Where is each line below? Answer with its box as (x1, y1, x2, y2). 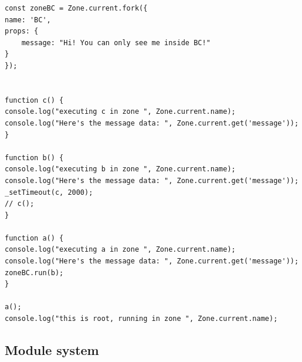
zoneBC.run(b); (5, 268, 64, 277)
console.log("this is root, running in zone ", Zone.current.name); (5, 314, 278, 323)
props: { (5, 27, 39, 36)
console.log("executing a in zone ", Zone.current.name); (5, 245, 236, 254)
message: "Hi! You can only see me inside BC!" (21, 38, 211, 47)
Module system (5, 341, 99, 359)
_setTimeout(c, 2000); (5, 188, 93, 197)
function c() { (5, 96, 64, 104)
